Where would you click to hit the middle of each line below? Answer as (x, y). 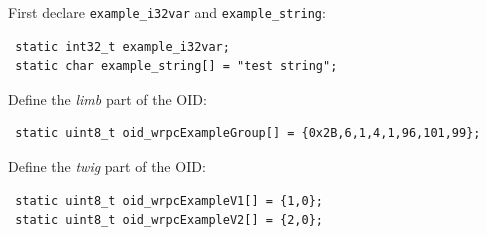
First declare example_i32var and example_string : (167, 12)
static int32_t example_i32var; (122, 46)
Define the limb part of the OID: (107, 98)
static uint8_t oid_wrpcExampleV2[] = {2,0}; (169, 220)
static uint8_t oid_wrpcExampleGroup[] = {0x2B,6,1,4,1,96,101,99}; (248, 133)
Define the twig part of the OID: (107, 166)
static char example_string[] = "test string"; (176, 66)
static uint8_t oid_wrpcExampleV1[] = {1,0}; (169, 200)
